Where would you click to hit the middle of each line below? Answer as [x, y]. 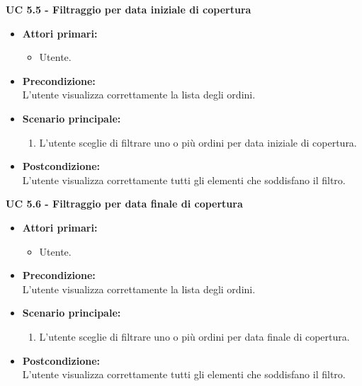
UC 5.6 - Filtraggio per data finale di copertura [124, 204]
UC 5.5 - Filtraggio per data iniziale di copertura [129, 9]
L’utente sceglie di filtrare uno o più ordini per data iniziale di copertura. [198, 142]
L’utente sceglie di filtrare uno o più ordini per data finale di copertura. [194, 336]
